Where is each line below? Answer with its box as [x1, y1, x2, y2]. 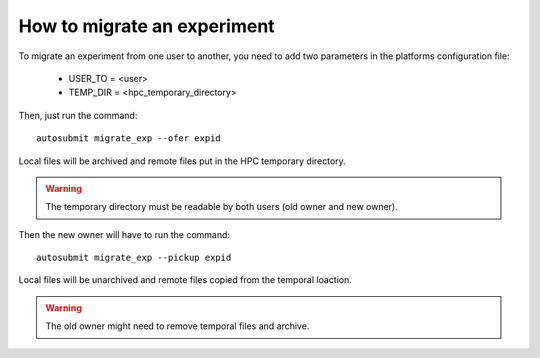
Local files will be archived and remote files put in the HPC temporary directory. [18, 155, 347, 167]
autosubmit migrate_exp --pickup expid [36, 252, 232, 264]
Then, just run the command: [18, 109, 138, 121]
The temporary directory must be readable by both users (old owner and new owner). [45, 201, 399, 213]
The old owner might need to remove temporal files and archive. [45, 320, 310, 332]
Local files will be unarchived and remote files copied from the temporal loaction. [18, 274, 352, 286]
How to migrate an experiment [18, 15, 275, 37]
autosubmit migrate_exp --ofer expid [36, 133, 222, 144]
